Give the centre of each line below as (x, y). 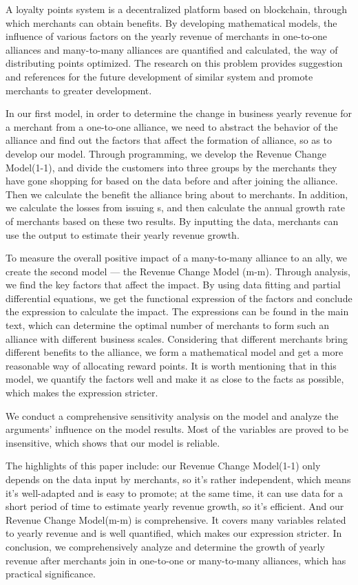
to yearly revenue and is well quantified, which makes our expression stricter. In (174, 533)
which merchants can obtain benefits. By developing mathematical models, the (171, 22)
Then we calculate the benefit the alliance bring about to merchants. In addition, (177, 194)
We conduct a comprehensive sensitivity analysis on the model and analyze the (172, 415)
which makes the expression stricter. (82, 393)
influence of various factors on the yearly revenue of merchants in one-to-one (167, 36)
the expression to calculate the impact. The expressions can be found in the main (177, 311)
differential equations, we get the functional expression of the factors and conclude (179, 298)
